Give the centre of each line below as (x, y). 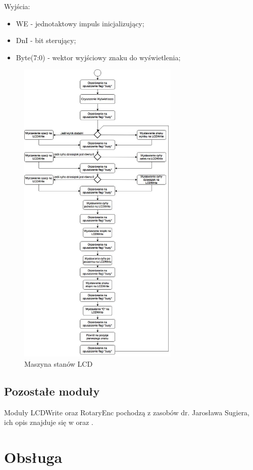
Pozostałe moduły (52, 391)
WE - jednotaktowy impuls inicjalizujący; (80, 23)
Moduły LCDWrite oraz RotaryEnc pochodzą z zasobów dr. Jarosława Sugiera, (127, 412)
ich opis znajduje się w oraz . (49, 422)
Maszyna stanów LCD (59, 363)
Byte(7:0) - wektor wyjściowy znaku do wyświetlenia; (98, 57)
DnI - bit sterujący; (46, 40)
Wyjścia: (17, 6)
